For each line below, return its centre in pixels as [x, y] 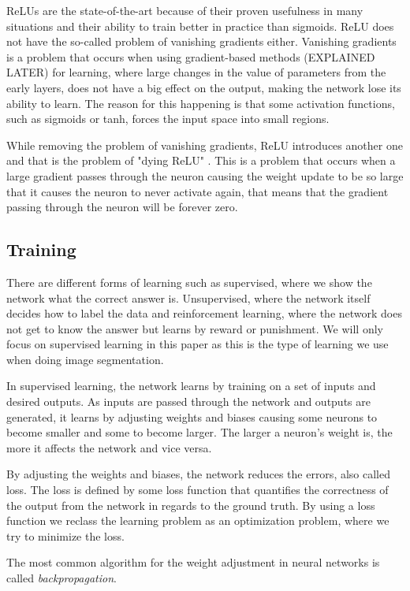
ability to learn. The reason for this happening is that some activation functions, [201, 103]
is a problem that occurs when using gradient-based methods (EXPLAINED [191, 56]
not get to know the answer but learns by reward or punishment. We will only [195, 328]
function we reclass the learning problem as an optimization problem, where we [198, 520]
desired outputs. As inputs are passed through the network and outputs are [188, 401]
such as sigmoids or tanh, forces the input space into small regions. [168, 119]
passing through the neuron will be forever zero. [122, 207]
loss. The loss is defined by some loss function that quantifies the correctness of [198, 490]
